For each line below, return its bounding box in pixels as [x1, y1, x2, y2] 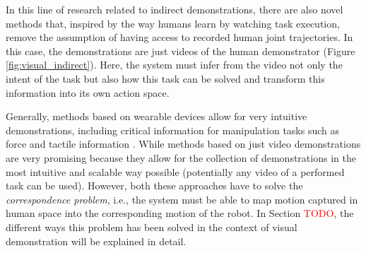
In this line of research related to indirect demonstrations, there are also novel [6, 2, 343, 16]
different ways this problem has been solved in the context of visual [6, 219, 297, 234]
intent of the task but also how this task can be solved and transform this [6, 71, 325, 86]
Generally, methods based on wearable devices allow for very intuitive [6, 109, 307, 124]
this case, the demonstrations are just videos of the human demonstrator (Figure [6, 43, 355, 58]
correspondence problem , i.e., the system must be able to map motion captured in [6, 192, 358, 206]
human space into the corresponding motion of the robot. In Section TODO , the [6, 206, 354, 220]
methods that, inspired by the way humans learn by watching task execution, [6, 16, 340, 30]
